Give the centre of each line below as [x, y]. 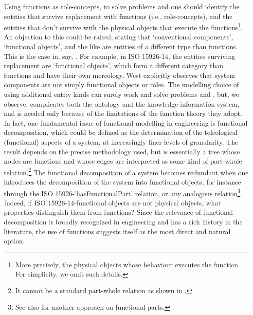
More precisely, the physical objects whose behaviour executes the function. [128, 264]
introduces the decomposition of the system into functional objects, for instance [123, 182]
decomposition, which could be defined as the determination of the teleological [121, 132]
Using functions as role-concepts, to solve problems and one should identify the [122, 6]
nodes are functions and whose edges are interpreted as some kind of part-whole [123, 161]
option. [14, 241]
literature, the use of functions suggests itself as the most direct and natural [117, 231]
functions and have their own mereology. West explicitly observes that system [120, 75]
